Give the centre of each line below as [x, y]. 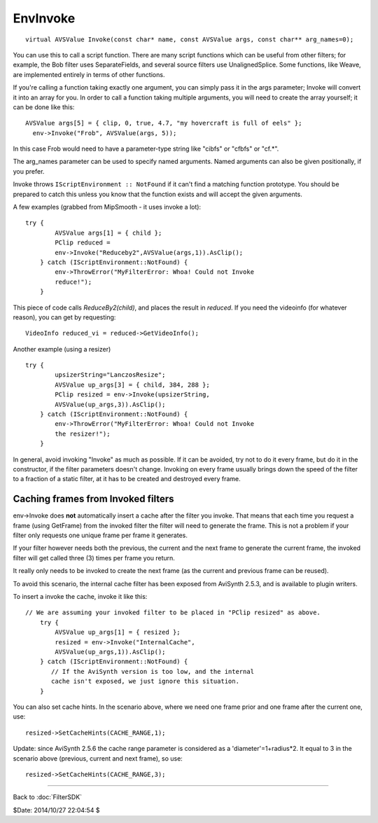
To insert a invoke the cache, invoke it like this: [80, 597]
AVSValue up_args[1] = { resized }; [118, 632]
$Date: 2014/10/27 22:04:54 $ [56, 810]
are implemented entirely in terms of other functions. [89, 74]
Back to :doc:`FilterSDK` [48, 797]
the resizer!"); [83, 434]
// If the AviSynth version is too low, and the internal [153, 671]
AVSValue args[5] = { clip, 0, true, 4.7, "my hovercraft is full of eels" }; [164, 123]
